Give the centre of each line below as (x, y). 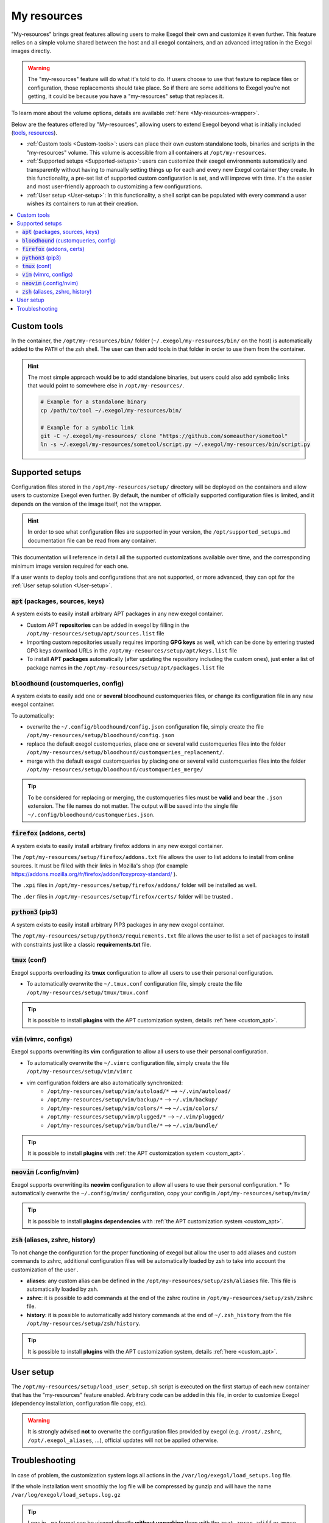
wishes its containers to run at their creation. (83, 203)
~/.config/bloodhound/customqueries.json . (91, 815)
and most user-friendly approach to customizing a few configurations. (115, 186)
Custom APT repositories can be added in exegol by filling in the (108, 625)
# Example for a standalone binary (94, 402)
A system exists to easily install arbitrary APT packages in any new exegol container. (117, 614)
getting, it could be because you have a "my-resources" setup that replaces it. (126, 96)
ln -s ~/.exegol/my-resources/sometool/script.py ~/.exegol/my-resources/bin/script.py (175, 444)
